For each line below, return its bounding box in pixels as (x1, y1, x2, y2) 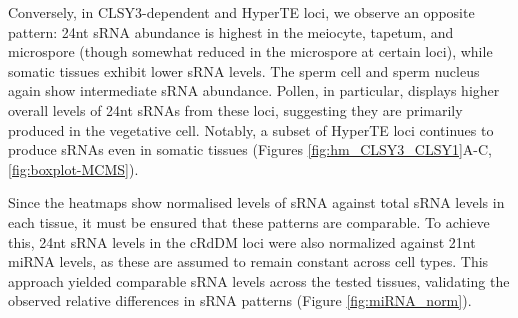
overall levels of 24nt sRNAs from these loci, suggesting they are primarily (8, 99, 463, 120)
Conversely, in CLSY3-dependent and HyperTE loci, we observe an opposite (8, 2, 475, 22)
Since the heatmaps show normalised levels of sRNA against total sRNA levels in (8, 192, 505, 213)
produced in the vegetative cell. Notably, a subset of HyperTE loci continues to (8, 119, 494, 140)
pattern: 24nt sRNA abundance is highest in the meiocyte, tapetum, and (8, 21, 454, 42)
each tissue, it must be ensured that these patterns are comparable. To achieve (8, 211, 490, 232)
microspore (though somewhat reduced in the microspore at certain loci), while (8, 41, 493, 62)
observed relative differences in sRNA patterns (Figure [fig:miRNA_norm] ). (8, 290, 472, 311)
